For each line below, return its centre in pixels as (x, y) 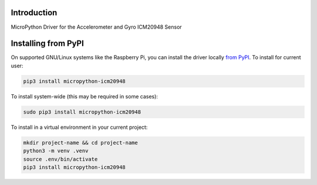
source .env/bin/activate (60, 159)
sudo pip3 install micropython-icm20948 (82, 112)
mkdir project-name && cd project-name (80, 143)
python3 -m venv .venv (56, 151)
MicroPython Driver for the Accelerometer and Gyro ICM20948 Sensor (96, 27)
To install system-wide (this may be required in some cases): (85, 96)
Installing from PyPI (48, 44)
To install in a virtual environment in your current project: (79, 127)
